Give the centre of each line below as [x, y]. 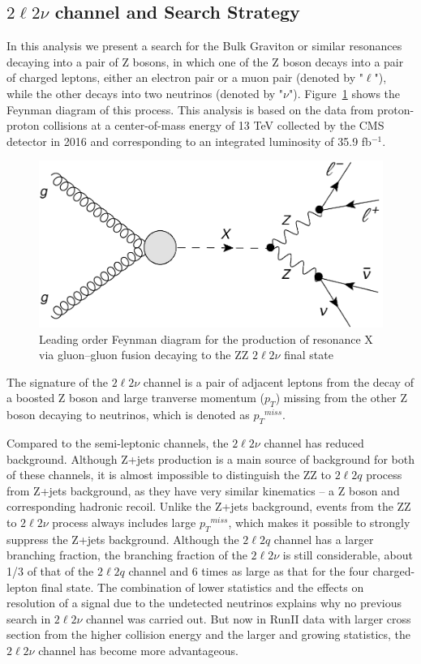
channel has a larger [324, 539]
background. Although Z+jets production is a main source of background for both [210, 458]
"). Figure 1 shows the [345, 93]
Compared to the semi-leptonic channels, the [118, 443]
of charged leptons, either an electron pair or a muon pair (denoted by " [185, 77]
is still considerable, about [348, 555]
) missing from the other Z [342, 398]
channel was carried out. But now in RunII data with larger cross [249, 618]
